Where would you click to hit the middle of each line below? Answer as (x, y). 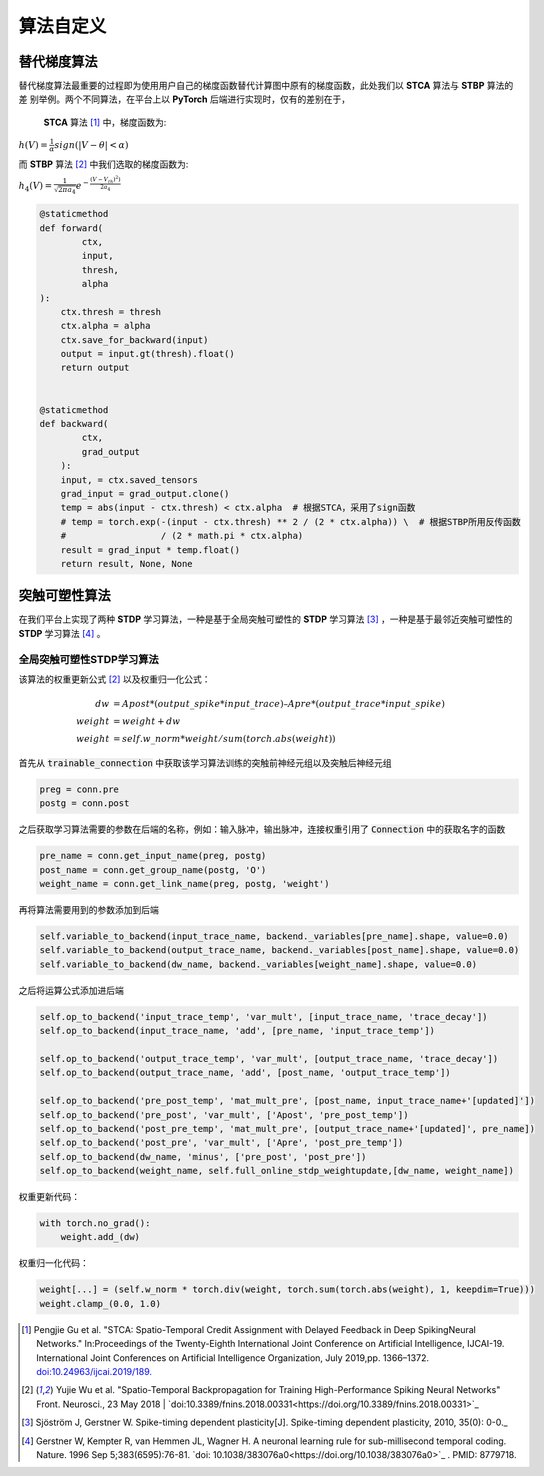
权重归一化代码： (53, 1263)
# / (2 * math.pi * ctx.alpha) (182, 536)
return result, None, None (127, 563)
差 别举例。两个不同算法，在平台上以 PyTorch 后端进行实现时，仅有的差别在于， (184, 99)
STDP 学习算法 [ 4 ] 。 (62, 633)
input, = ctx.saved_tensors (129, 479)
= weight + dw (147, 721)
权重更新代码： (49, 1197)
